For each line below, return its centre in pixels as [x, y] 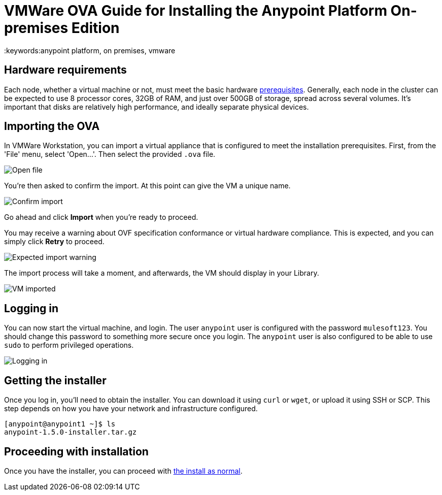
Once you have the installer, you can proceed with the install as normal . [123, 471]
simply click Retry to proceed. [54, 242]
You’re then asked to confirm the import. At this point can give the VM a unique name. [147, 186]
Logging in [31, 308]
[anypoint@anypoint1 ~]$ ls [60, 424]
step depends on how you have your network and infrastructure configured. [131, 409]
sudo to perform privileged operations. [69, 345]
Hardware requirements [65, 70]
